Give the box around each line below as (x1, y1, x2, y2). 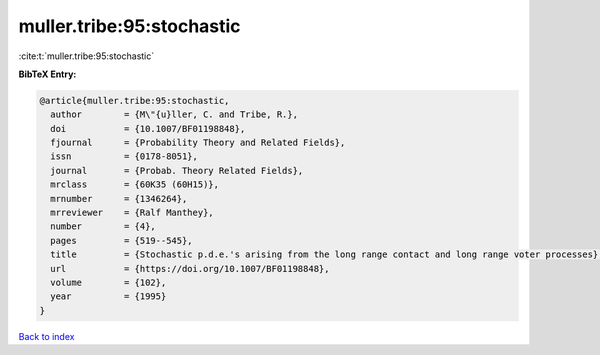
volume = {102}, (50, 277, 167, 288)
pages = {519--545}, (50, 235, 194, 246)
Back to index (18, 330, 75, 342)
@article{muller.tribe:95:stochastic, (39, 95, 230, 106)
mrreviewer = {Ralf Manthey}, (50, 207, 214, 219)
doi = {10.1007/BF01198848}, (50, 123, 246, 134)
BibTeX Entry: (18, 68, 77, 80)
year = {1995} (50, 291, 167, 302)
